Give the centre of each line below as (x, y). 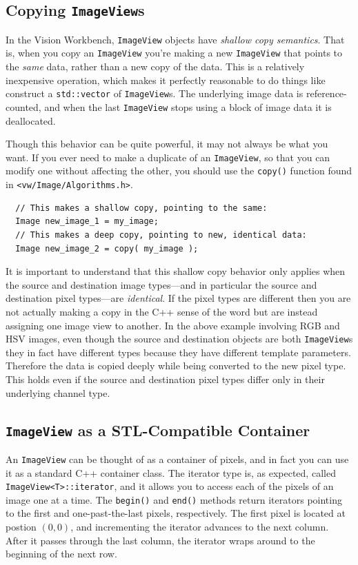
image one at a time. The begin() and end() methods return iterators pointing (174, 499)
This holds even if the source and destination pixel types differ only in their (165, 379)
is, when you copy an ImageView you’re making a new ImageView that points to (174, 53)
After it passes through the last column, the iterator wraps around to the (160, 540)
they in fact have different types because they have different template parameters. (178, 352)
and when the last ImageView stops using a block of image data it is (188, 106)
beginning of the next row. (61, 554)
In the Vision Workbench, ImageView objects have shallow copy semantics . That (175, 39)
